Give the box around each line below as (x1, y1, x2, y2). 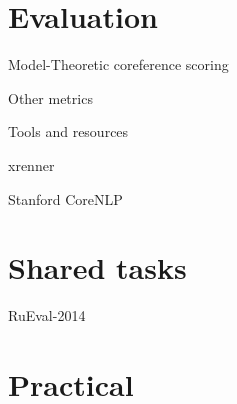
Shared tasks (8, 247, 187, 288)
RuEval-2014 (8, 305, 86, 326)
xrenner (8, 154, 55, 175)
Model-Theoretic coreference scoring (8, 54, 229, 75)
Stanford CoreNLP (8, 188, 123, 209)
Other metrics (8, 87, 93, 108)
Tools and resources (8, 121, 129, 142)
